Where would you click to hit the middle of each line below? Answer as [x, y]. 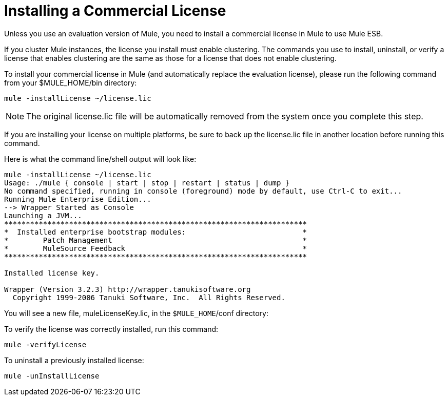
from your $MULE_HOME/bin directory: [71, 82]
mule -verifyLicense [45, 344]
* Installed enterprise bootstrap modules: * [156, 232]
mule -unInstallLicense [52, 376]
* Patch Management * [156, 240]
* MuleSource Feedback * [156, 248]
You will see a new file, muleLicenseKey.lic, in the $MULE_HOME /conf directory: [136, 313]
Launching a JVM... [43, 215]
